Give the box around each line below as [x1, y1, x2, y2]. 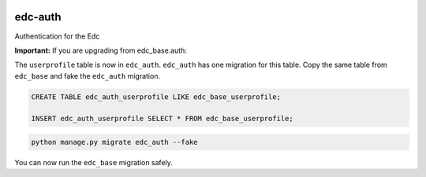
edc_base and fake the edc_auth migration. [14, 71, 161, 80]
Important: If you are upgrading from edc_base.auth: [14, 46, 187, 55]
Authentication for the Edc [14, 31, 100, 41]
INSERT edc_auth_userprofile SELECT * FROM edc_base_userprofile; [31, 114, 293, 124]
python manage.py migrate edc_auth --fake [31, 138, 198, 147]
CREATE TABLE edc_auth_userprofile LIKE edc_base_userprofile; [31, 92, 282, 101]
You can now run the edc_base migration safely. [14, 158, 174, 168]
